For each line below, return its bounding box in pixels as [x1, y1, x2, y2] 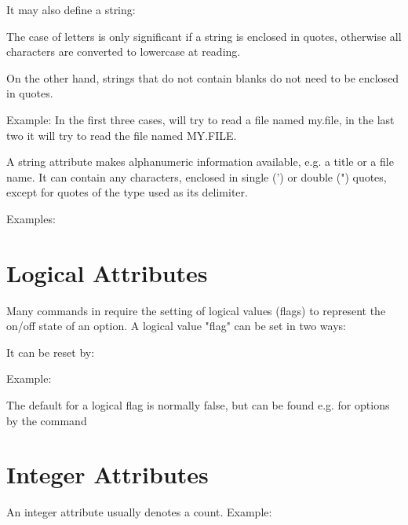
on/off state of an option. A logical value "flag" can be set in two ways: [6, 318, 346, 334]
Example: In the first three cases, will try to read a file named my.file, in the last [6, 111, 395, 127]
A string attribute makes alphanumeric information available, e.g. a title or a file [6, 153, 394, 170]
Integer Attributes [6, 458, 209, 490]
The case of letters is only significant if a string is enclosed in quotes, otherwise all [6, 28, 402, 44]
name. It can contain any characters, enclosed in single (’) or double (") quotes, [6, 168, 387, 185]
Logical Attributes [6, 256, 208, 288]
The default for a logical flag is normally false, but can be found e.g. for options [6, 397, 390, 413]
